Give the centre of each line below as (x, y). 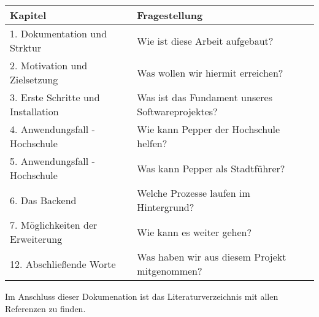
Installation (34, 111)
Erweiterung (36, 239)
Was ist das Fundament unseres (205, 97)
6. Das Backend (43, 200)
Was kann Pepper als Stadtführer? (211, 168)
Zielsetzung (34, 79)
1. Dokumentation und (59, 33)
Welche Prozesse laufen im (194, 193)
